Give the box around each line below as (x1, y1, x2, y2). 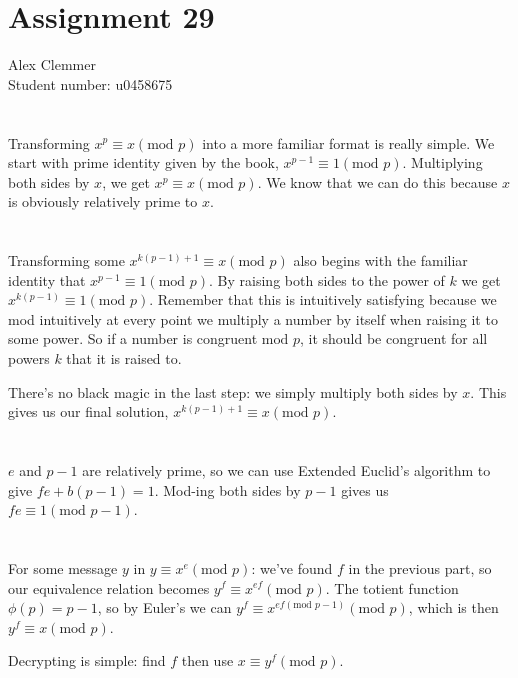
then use (181, 650, 234, 671)
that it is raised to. (66, 348, 182, 369)
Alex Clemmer (8, 54, 96, 75)
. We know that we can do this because (257, 171, 498, 192)
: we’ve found (251, 557, 333, 578)
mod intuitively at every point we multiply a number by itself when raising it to (8, 308, 498, 329)
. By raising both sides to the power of (209, 269, 445, 290)
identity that (8, 269, 86, 290)
